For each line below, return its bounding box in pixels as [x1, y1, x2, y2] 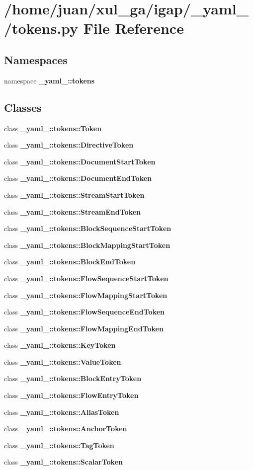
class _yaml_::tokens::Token [4, 123, 102, 133]
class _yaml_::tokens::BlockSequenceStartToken [4, 223, 171, 234]
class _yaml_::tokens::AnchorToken [4, 423, 127, 434]
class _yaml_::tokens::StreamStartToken [4, 189, 145, 200]
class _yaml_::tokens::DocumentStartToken [4, 156, 156, 166]
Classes [4, 99, 42, 115]
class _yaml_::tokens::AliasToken [4, 406, 119, 417]
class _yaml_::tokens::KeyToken [4, 340, 116, 350]
